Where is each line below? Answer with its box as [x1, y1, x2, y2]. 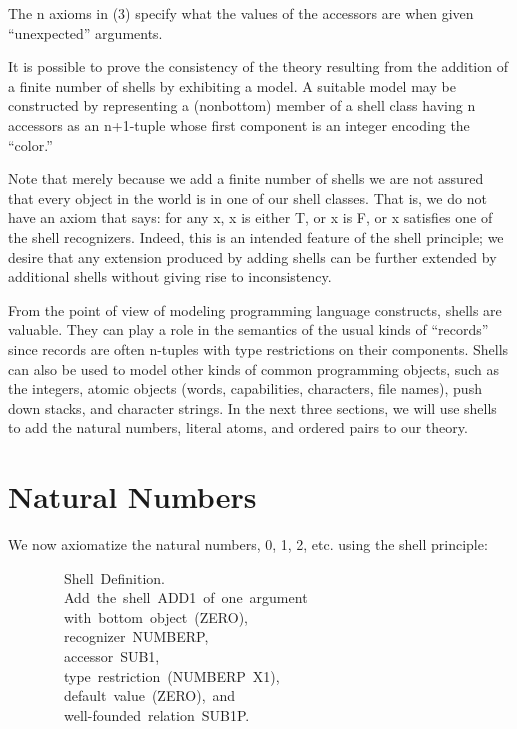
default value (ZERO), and [63, 685, 236, 706]
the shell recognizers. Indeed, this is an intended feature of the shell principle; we [8, 226, 504, 247]
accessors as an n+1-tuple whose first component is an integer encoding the [8, 114, 470, 135]
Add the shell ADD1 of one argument [63, 587, 308, 608]
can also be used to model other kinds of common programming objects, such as [8, 358, 499, 379]
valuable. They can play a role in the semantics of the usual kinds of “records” [8, 319, 489, 340]
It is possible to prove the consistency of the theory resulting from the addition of [8, 56, 508, 77]
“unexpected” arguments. [8, 22, 163, 43]
